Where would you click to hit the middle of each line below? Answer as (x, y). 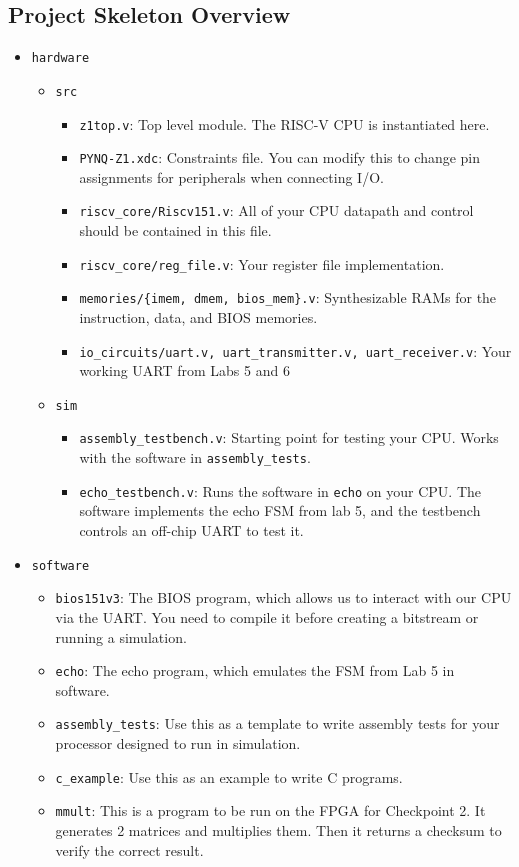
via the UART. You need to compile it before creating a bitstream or (267, 616)
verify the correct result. (129, 849)
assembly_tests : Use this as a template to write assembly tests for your (277, 723)
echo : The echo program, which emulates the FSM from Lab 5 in (255, 670)
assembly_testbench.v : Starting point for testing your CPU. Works (289, 437)
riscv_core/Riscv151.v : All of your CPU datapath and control (276, 210)
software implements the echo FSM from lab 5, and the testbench (280, 510)
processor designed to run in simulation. (178, 743)
